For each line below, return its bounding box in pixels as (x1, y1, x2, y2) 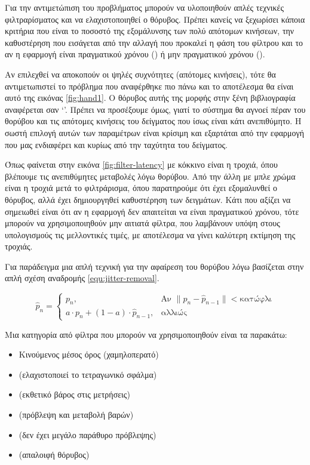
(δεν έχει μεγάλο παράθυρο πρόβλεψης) (19, 428, 156, 441)
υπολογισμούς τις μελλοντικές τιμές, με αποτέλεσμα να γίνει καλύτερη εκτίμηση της (5, 228, 296, 241)
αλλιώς (161, 308, 188, 317)
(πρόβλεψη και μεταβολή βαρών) (19, 408, 134, 421)
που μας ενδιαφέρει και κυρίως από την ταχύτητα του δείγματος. (5, 138, 228, 150)
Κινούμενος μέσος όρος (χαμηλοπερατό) (19, 348, 159, 361)
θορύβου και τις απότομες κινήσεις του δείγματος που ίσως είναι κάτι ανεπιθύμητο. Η (5, 115, 302, 127)
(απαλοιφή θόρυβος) (19, 448, 90, 461)
